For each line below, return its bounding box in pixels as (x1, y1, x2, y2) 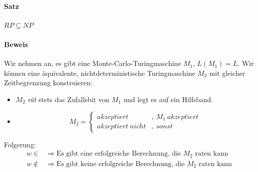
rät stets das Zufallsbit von (27, 94, 109, 104)
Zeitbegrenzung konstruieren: (4, 77, 92, 88)
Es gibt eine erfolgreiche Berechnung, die (56, 150, 181, 158)
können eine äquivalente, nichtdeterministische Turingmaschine (4, 67, 195, 78)
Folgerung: (4, 139, 36, 149)
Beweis (4, 39, 28, 49)
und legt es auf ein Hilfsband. (123, 94, 213, 104)
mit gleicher (209, 67, 246, 78)
